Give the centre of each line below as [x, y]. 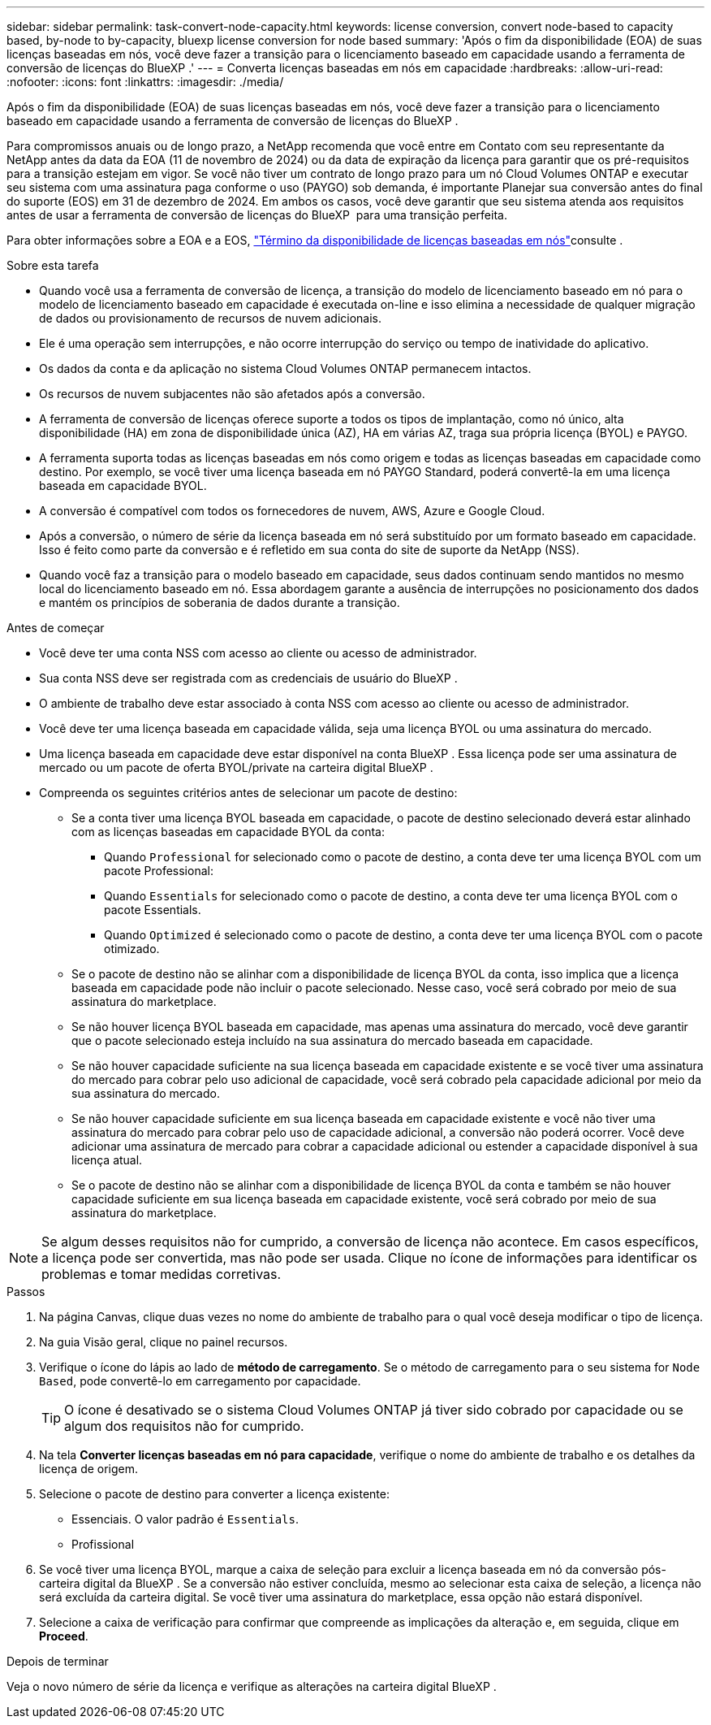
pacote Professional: [159, 871]
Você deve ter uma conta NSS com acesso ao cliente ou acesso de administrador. [258, 653]
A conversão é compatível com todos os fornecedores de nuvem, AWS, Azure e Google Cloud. [292, 511]
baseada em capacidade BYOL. [123, 485]
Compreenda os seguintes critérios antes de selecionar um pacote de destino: [248, 793]
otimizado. [132, 949]
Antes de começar [56, 628]
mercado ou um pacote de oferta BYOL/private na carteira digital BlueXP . [236, 767]
